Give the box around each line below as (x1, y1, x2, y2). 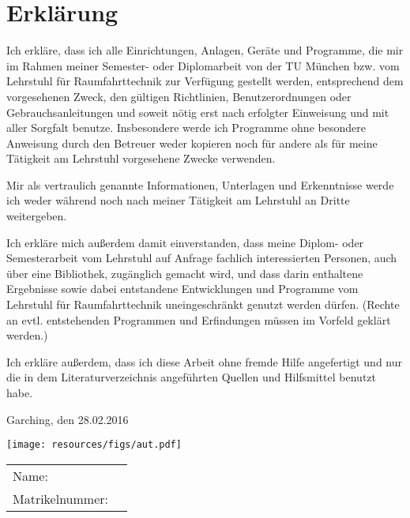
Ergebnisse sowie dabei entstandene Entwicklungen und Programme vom (6, 280, 359, 297)
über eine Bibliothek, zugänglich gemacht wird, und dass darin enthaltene (6, 265, 363, 281)
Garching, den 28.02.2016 (6, 411, 129, 427)
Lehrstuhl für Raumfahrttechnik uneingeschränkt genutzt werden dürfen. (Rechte (6, 296, 400, 313)
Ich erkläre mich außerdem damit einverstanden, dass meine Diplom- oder (6, 234, 364, 250)
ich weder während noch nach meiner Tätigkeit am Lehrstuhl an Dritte (6, 192, 350, 208)
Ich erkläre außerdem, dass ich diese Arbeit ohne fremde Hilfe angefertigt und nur (6, 353, 403, 370)
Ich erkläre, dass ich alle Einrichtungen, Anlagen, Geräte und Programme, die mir (6, 42, 404, 58)
